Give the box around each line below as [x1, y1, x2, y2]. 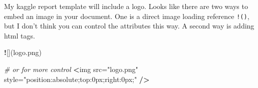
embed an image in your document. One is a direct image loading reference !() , [4, 10, 249, 21]
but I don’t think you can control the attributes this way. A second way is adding [4, 20, 254, 31]
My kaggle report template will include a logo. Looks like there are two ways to [4, 1, 248, 11]
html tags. [4, 30, 35, 40]
